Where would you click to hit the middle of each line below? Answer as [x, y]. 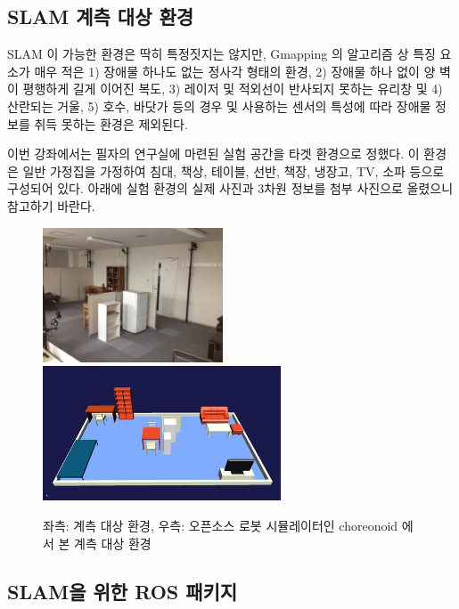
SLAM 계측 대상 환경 [101, 16]
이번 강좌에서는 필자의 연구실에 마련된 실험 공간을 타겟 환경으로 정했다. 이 [213, 154]
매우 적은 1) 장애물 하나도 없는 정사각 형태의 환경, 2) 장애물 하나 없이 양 [235, 71]
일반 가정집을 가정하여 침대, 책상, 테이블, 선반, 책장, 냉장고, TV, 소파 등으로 [234, 171]
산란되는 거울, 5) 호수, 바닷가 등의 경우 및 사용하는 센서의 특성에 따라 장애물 [219, 106]
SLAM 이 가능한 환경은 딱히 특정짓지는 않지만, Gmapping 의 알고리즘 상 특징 [221, 54]
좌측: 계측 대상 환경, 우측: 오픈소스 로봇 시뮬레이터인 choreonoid [221, 526]
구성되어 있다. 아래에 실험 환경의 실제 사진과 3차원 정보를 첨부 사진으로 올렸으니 [230, 188]
